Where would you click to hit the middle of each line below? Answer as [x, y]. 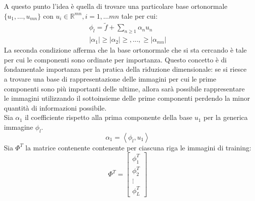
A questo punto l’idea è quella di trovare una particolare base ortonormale [116, 6]
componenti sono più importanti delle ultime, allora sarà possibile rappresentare [124, 88]
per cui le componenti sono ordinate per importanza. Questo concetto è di [115, 59]
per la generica [226, 117]
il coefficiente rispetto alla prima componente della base [109, 117]
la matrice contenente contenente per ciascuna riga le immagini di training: [138, 147]
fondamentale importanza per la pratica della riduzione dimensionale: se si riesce [125, 69]
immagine [19, 127]
